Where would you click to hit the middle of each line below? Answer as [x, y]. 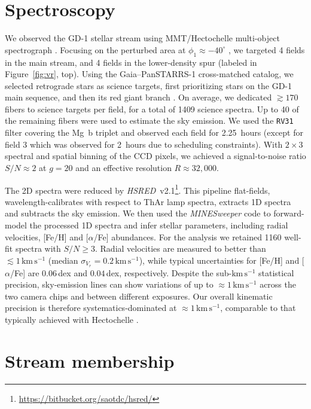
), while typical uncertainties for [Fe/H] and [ [222, 260]
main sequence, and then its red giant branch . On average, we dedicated [138, 97]
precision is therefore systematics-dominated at [91, 308]
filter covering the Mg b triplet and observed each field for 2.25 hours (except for [154, 132]
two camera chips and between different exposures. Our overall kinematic [139, 296]
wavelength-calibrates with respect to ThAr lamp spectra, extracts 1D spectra [148, 201]
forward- [289, 213]
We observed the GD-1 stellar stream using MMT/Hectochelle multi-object [142, 38]
